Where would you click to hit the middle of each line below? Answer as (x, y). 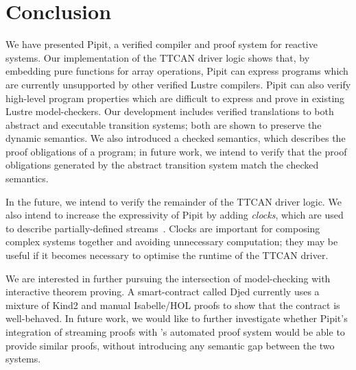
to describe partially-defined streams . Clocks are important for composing (163, 228)
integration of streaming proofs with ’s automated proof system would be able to (175, 332)
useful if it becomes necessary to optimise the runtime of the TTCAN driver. (167, 255)
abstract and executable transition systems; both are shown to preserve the (164, 124)
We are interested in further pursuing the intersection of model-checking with (168, 278)
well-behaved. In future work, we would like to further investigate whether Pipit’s (177, 318)
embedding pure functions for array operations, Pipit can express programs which (177, 71)
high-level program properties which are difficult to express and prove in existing (175, 98)
